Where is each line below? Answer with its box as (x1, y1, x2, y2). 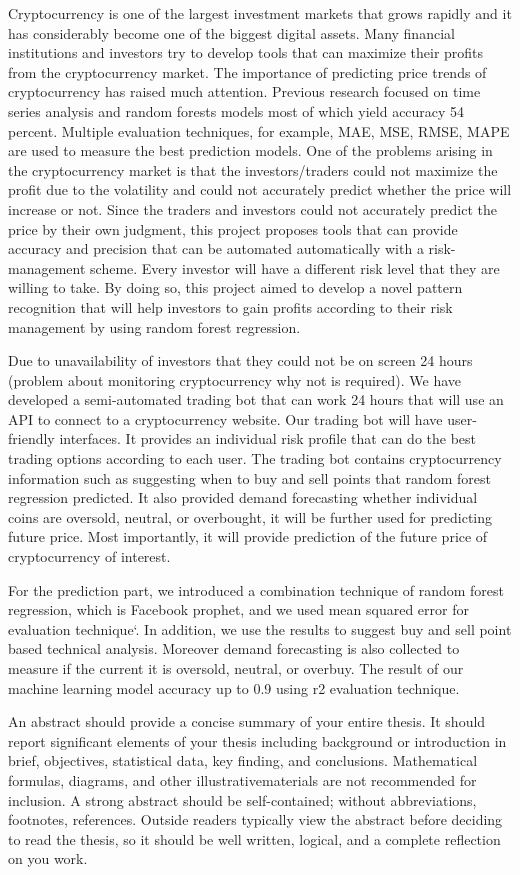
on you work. (8, 848, 88, 869)
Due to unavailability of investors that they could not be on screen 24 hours (8, 350, 473, 371)
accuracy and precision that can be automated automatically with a (8, 238, 424, 259)
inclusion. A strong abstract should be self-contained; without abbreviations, (8, 789, 477, 810)
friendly (8, 428, 55, 449)
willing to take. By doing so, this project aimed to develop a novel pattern (8, 277, 463, 298)
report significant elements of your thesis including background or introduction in (8, 730, 507, 751)
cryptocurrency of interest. (8, 546, 171, 567)
